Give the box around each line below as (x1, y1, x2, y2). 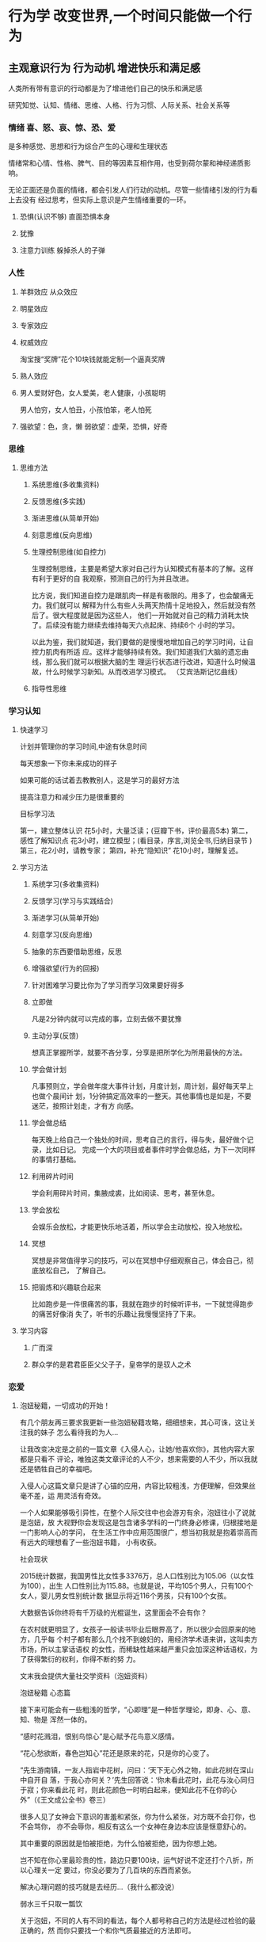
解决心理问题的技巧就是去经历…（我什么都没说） (19, 1883, 179, 1892)
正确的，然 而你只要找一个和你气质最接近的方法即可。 (19, 1926, 196, 1936)
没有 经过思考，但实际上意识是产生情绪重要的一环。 (21, 195, 191, 204)
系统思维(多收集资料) (31, 479, 100, 489)
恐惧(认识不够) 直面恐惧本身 (19, 212, 111, 222)
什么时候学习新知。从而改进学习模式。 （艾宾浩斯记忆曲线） (45, 666, 242, 676)
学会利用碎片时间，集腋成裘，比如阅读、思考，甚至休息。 (31, 1188, 219, 1198)
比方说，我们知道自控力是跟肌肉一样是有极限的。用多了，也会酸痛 (31, 590, 247, 600)
